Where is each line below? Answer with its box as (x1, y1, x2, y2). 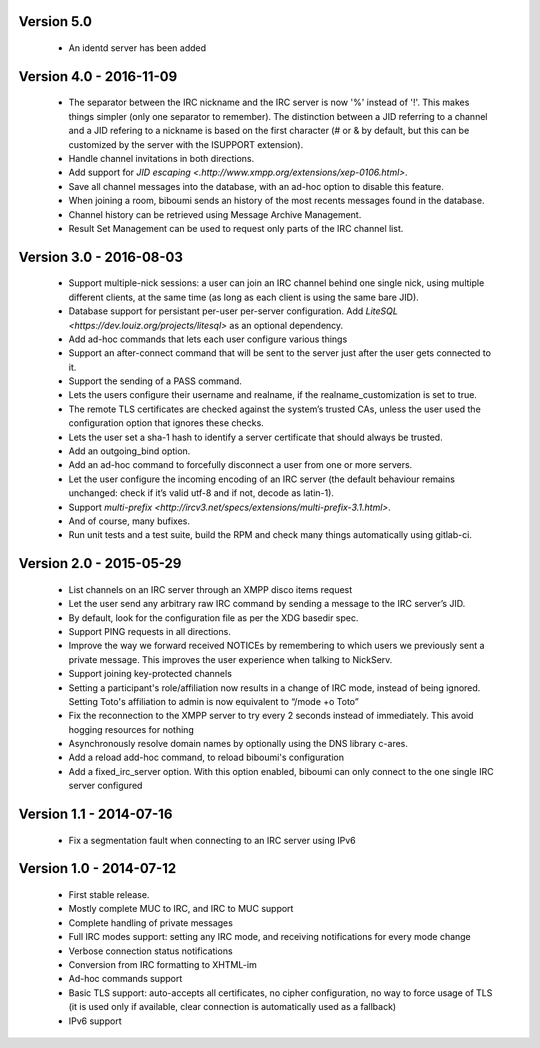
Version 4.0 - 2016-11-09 (18, 68, 178, 85)
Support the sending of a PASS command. (68, 375, 242, 387)
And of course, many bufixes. (68, 515, 190, 527)
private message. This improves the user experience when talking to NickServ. (68, 653, 393, 665)
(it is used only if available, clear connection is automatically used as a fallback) (68, 1001, 397, 1013)
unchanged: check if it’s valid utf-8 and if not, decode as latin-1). (68, 487, 335, 499)
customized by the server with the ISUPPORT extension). (68, 138, 304, 150)
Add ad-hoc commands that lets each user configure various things (68, 333, 348, 345)
